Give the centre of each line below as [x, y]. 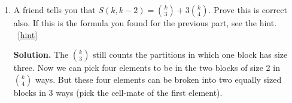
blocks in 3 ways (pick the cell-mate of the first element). [118, 92]
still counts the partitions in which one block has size [190, 54]
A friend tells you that [54, 10]
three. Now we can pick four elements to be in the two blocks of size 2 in [147, 68]
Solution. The [41, 54]
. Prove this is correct [248, 10]
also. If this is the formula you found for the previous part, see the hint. [145, 23]
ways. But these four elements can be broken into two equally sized [159, 79]
